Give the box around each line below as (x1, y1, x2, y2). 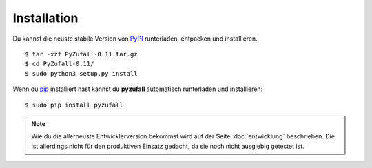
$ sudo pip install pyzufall (25, 101, 123, 109)
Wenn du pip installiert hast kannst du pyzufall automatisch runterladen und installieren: (12, 85, 263, 93)
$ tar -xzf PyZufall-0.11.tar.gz (25, 50, 138, 58)
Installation (12, 10, 79, 25)
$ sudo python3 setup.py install (25, 70, 138, 77)
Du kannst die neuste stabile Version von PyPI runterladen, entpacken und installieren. (12, 34, 258, 43)
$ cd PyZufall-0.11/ (25, 60, 94, 68)
